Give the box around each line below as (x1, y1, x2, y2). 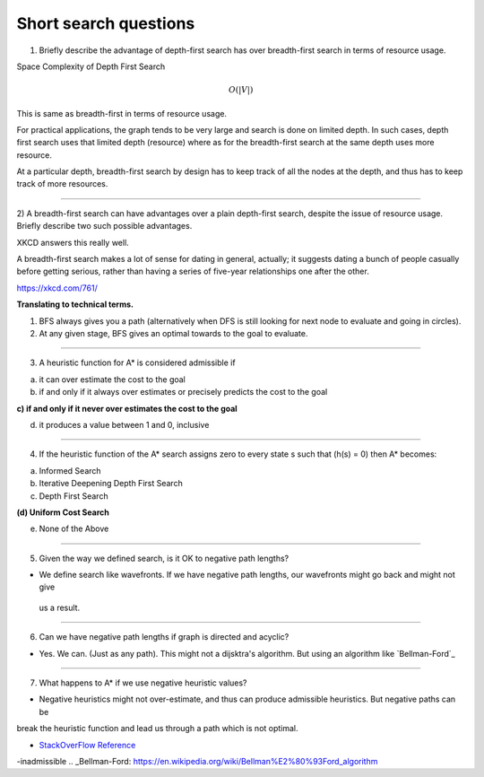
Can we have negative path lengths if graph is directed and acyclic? (39, 632, 290, 642)
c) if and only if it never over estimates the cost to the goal (16, 403, 238, 414)
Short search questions (16, 13, 195, 33)
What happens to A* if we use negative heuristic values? (39, 677, 247, 688)
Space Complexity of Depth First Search (16, 61, 166, 72)
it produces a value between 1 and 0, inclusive (39, 419, 210, 430)
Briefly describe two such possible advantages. (16, 221, 193, 231)
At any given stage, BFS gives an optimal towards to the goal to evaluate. (39, 327, 308, 338)
